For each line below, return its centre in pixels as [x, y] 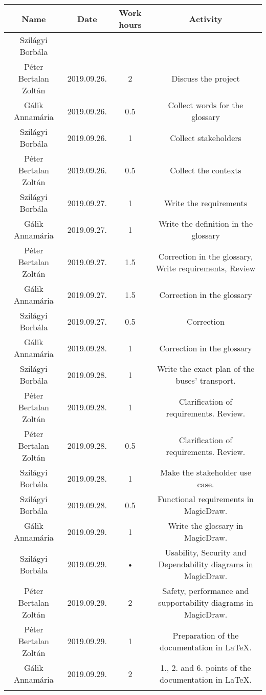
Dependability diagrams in [206, 564]
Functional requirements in [206, 499]
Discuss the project [206, 78]
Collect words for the [206, 105]
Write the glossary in [206, 525]
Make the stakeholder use [206, 472]
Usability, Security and [206, 552]
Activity [206, 18]
